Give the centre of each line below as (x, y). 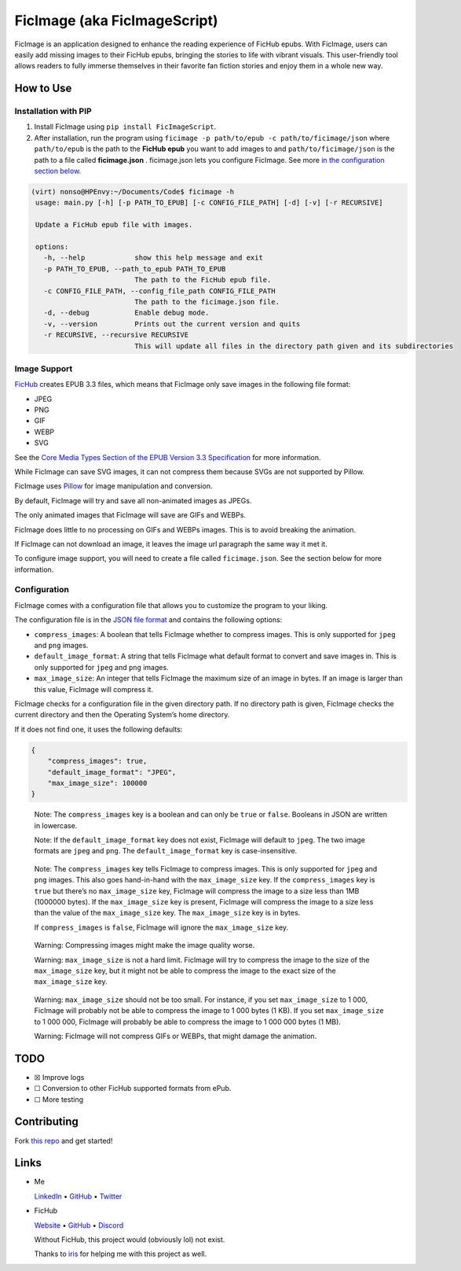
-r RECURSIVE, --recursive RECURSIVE (116, 335)
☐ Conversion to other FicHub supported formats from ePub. (133, 1089)
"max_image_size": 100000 (97, 783)
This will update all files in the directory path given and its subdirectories (294, 346)
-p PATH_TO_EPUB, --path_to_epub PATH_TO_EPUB (135, 269)
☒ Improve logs (59, 1077)
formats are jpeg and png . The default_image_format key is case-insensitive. (166, 851)
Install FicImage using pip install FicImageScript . (125, 127)
